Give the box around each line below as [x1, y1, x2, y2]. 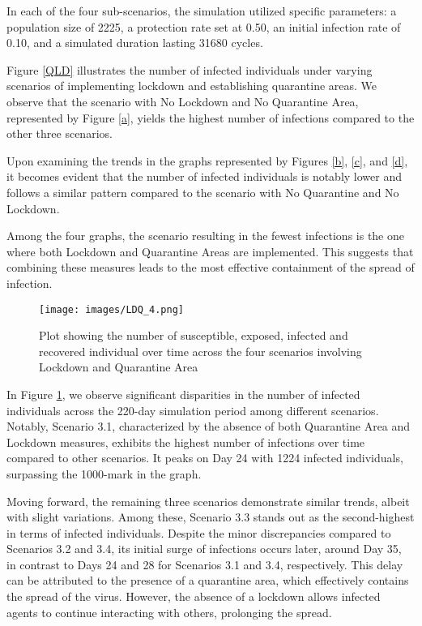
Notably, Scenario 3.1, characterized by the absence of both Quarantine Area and [6, 418, 411, 435]
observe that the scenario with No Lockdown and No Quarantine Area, [6, 92, 359, 109]
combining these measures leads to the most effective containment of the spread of [6, 259, 415, 276]
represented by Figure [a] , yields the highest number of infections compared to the [6, 109, 415, 126]
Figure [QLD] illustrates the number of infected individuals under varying [6, 61, 373, 78]
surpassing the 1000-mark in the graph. [6, 465, 202, 482]
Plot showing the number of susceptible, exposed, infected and [39, 327, 348, 344]
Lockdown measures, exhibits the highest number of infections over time [6, 433, 365, 450]
